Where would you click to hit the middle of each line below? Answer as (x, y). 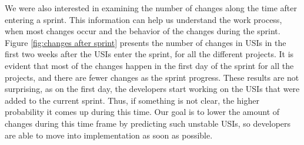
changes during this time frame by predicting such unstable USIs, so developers (148, 123)
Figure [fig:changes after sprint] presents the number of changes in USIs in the (146, 42)
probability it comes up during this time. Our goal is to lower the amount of (142, 112)
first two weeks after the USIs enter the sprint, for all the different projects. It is (149, 54)
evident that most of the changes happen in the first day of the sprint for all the (149, 65)
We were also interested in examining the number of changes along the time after (151, 8)
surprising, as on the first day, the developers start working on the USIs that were (152, 89)
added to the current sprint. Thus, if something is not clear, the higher (132, 100)
